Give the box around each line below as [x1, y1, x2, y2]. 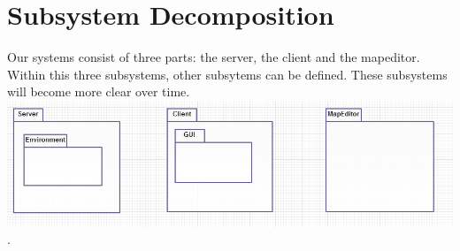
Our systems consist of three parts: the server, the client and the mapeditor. [7, 48, 420, 66]
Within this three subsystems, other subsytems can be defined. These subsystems [7, 65, 448, 83]
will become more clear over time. [7, 82, 190, 101]
